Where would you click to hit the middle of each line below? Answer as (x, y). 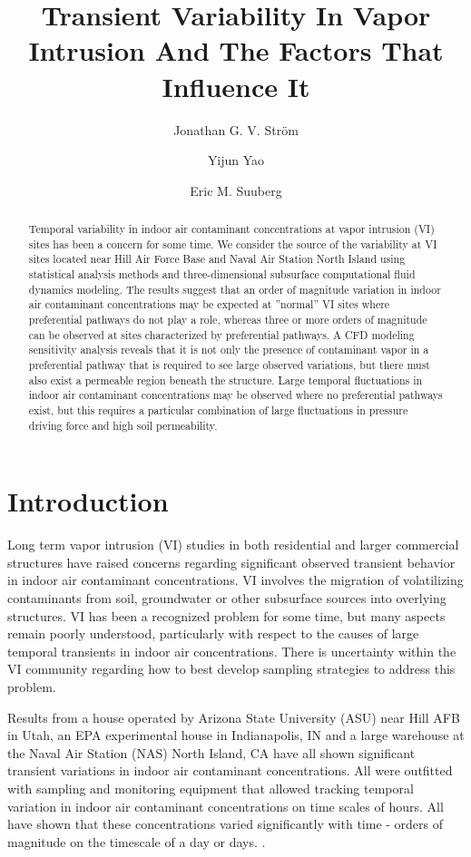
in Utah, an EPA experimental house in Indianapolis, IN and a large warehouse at (236, 735)
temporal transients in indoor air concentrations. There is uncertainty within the (232, 651)
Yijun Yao (236, 160)
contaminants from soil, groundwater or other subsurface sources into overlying (227, 597)
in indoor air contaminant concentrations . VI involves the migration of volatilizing (235, 580)
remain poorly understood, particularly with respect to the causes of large (213, 633)
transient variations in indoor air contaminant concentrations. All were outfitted (230, 770)
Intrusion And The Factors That (236, 50)
